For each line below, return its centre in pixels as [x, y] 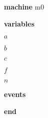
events [15, 94]
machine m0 [24, 6]
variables [19, 23]
